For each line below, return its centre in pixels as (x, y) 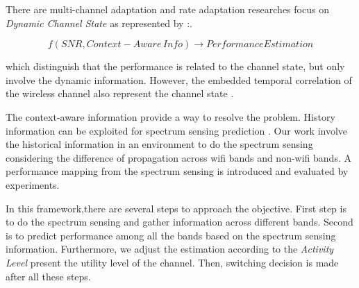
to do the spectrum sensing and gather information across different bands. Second (179, 222)
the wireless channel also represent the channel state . (120, 93)
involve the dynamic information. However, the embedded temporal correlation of (179, 79)
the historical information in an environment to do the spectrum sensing (159, 144)
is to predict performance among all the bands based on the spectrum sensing (171, 235)
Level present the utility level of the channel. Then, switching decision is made (172, 262)
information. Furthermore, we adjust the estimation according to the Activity (170, 249)
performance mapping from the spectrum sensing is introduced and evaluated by (177, 171)
